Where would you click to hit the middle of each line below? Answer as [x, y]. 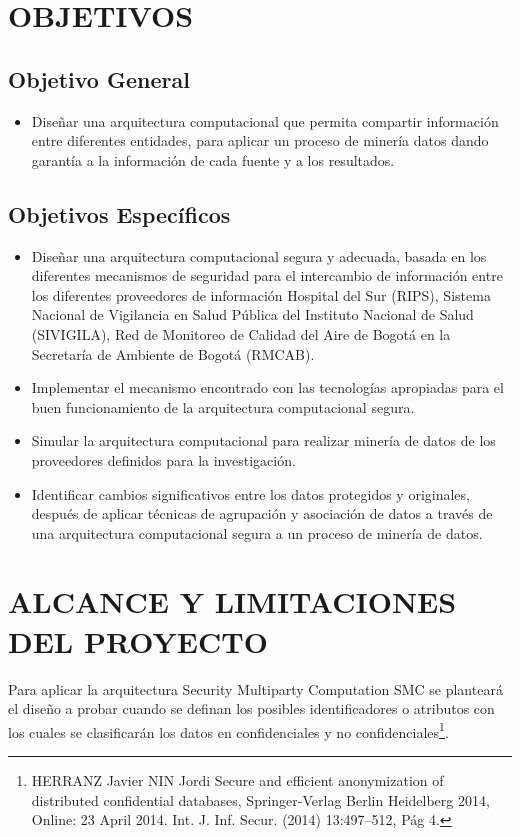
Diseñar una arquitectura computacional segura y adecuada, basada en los [259, 255]
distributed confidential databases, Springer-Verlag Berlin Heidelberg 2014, [260, 799]
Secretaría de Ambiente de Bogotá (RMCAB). [173, 353]
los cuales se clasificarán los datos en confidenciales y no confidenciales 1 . [228, 730]
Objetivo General [99, 78]
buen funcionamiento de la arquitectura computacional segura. [223, 406]
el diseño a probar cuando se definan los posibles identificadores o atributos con [251, 708]
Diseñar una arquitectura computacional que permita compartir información [265, 120]
